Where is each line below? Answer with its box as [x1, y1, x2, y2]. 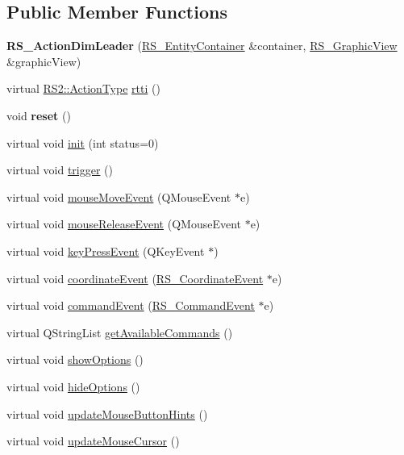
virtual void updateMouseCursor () [6, 432, 180, 449]
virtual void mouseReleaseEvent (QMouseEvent [6, 215, 241, 232]
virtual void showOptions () [6, 351, 144, 368]
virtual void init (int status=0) [6, 134, 159, 151]
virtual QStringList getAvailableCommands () [6, 324, 233, 340]
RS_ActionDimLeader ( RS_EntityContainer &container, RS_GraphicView [6, 37, 398, 54]
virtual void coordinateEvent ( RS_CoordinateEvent [6, 269, 264, 286]
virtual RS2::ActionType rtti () [6, 80, 160, 97]
